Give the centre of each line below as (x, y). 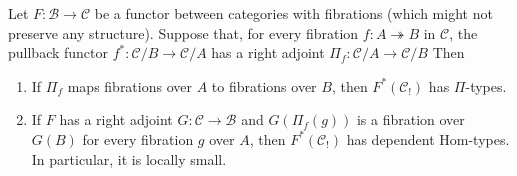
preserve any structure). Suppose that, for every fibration (183, 32)
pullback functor (58, 52)
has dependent (390, 138)
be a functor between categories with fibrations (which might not (293, 13)
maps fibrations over (129, 85)
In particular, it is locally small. (129, 158)
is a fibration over (410, 119)
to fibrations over (264, 85)
